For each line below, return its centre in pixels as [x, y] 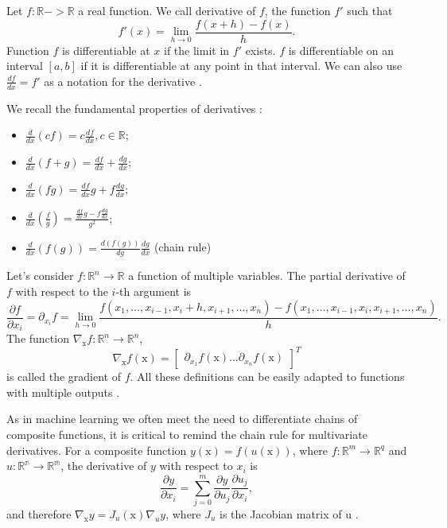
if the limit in [197, 50]
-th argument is [154, 291]
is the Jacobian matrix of [281, 514]
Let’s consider [40, 276]
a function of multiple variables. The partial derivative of [267, 276]
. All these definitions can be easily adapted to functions [267, 377]
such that [370, 10]
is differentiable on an [341, 50]
